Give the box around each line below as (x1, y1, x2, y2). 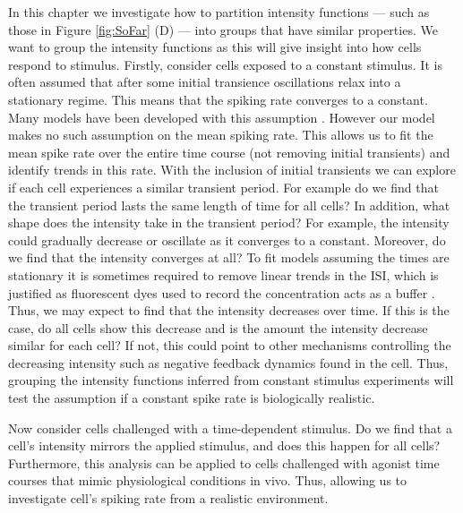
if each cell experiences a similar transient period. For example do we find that (8, 177, 439, 196)
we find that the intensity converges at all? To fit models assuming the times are (8, 248, 450, 267)
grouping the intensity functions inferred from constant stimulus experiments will (8, 371, 454, 389)
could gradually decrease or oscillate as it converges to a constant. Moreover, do (8, 230, 446, 249)
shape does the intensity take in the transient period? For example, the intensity (8, 213, 450, 232)
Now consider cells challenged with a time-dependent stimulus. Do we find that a (8, 418, 452, 437)
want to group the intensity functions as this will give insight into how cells (8, 38, 422, 56)
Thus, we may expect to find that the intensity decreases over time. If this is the (8, 301, 450, 320)
